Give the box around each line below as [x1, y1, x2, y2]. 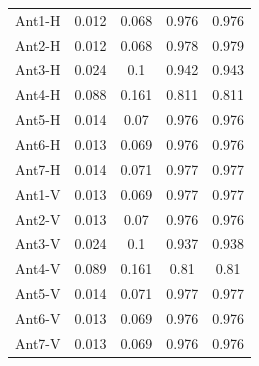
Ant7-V [15, 332, 61, 353]
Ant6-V [15, 307, 61, 328]
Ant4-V [15, 258, 61, 279]
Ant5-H [15, 109, 61, 130]
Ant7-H [15, 158, 61, 179]
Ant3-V [15, 233, 61, 254]
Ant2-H [15, 34, 61, 55]
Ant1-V [15, 183, 61, 204]
